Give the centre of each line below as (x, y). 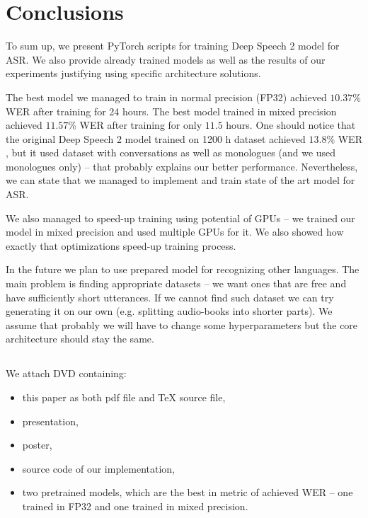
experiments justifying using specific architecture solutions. (133, 73)
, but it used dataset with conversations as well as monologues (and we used (171, 152)
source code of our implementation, (99, 468)
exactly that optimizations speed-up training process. (121, 245)
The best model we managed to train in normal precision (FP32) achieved (166, 97)
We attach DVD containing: (66, 373)
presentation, (50, 421)
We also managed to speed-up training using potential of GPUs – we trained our (180, 218)
